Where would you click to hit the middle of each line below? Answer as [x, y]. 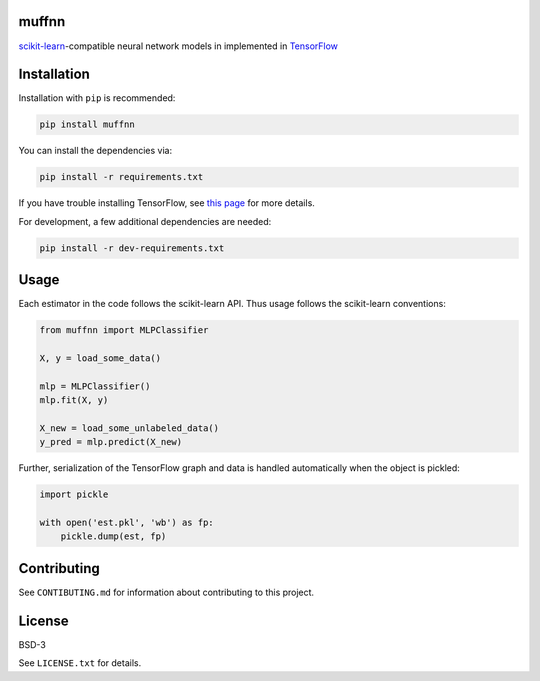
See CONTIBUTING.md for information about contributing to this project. [166, 592]
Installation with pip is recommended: [97, 98]
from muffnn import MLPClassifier [124, 330]
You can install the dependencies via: [95, 151]
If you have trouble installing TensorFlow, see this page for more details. [166, 203]
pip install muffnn [87, 124]
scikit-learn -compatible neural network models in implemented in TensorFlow [178, 46]
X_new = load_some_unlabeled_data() [129, 428]
